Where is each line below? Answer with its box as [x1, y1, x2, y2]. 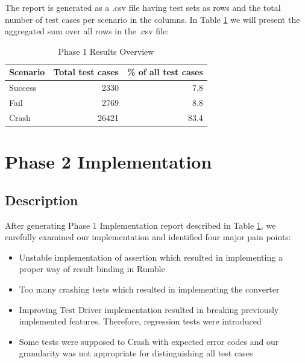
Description [5, 190, 78, 209]
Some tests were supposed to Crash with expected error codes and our [19, 335, 279, 347]
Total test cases [53, 66, 119, 78]
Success [9, 81, 37, 94]
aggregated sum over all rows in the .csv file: [5, 25, 169, 37]
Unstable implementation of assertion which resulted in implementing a [19, 250, 283, 263]
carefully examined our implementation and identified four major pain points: [5, 231, 291, 243]
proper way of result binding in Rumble [19, 262, 165, 275]
